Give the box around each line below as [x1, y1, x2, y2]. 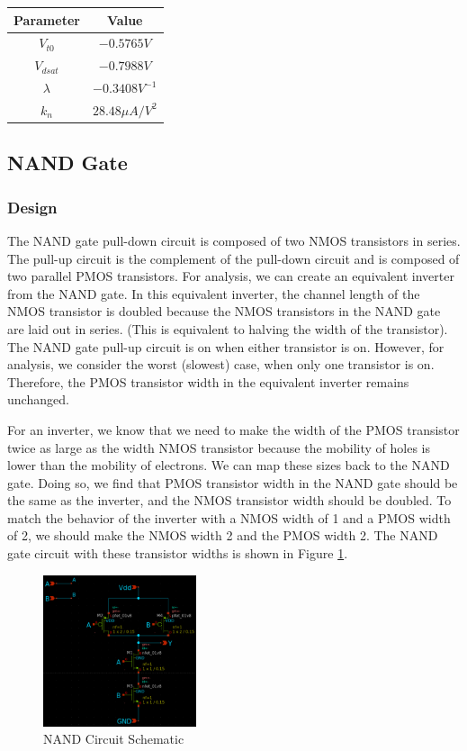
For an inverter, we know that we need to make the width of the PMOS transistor [7, 420, 460, 439]
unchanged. [7, 390, 69, 409]
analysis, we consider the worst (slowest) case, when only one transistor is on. [7, 355, 435, 374]
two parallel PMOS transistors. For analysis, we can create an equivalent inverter [7, 267, 454, 285]
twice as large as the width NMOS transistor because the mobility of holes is [7, 438, 431, 457]
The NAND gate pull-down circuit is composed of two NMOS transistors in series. [7, 231, 461, 249]
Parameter [13, 10, 80, 29]
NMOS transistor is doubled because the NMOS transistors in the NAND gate [7, 302, 441, 321]
